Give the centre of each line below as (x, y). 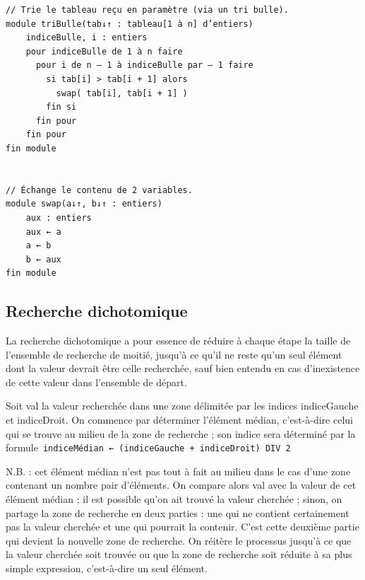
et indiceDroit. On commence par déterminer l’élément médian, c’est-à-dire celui (179, 420)
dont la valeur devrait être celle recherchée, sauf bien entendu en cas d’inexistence (183, 368)
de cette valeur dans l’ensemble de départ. (96, 382)
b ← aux (43, 259)
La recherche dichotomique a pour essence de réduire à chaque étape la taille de (178, 341)
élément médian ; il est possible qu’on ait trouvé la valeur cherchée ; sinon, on (174, 499)
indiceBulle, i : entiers (86, 38)
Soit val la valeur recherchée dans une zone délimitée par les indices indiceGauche (182, 406)
